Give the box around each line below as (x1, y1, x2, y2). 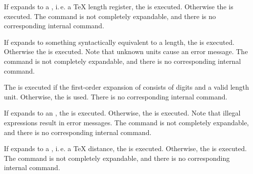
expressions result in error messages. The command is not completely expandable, (4, 117, 249, 127)
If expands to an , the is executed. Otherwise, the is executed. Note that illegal (4, 108, 241, 118)
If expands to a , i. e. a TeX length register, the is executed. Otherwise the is (4, 1, 233, 11)
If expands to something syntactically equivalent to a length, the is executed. (4, 37, 234, 47)
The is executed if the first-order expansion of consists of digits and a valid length (4, 82, 249, 92)
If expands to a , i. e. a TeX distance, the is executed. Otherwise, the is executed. (4, 143, 247, 154)
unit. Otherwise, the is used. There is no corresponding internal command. (4, 91, 228, 101)
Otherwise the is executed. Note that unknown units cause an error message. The (4, 46, 248, 57)
